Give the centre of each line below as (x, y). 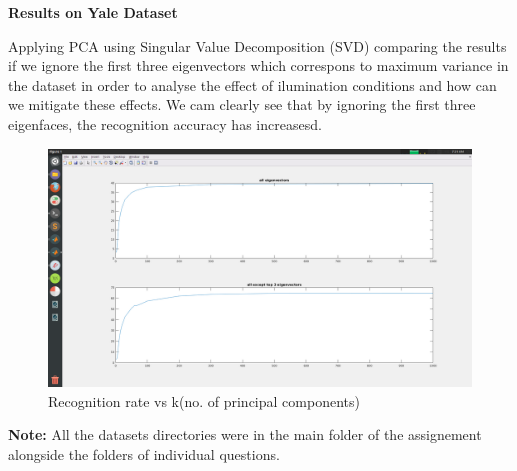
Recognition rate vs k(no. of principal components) (204, 400)
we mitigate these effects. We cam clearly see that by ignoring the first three (242, 104)
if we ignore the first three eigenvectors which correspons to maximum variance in (258, 65)
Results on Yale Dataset (93, 12)
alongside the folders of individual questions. (144, 453)
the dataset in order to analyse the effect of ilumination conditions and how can (252, 84)
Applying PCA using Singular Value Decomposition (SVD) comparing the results (257, 45)
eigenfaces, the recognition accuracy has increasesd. (165, 123)
